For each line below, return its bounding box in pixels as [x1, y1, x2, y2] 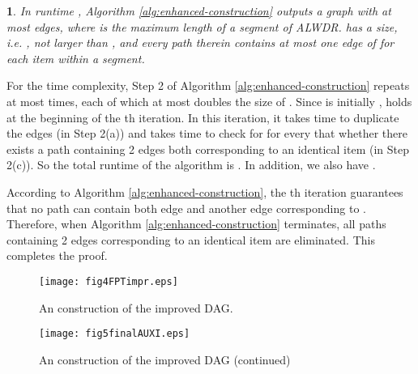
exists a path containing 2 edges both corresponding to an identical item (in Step [6, 140, 410, 157]
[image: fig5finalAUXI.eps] [39, 328, 190, 340]
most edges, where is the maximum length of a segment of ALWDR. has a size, [6, 18, 398, 35]
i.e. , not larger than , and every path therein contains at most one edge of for [6, 34, 395, 51]
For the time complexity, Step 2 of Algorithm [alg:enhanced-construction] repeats [6, 77, 410, 94]
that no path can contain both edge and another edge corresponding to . [6, 199, 366, 216]
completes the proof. [6, 247, 108, 264]
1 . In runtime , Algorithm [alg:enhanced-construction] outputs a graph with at [6, 2, 391, 19]
